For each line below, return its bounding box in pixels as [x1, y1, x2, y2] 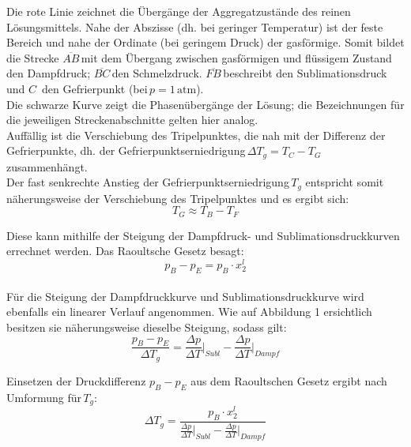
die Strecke [6, 49, 59, 66]
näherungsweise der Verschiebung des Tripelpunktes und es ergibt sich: [6, 190, 349, 206]
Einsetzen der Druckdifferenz [6, 372, 146, 389]
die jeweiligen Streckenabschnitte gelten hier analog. [6, 111, 258, 128]
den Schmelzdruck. [111, 65, 202, 81]
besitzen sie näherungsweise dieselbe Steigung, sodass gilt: [6, 318, 287, 335]
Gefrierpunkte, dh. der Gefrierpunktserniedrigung [6, 142, 246, 159]
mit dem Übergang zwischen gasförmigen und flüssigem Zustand [81, 49, 392, 66]
